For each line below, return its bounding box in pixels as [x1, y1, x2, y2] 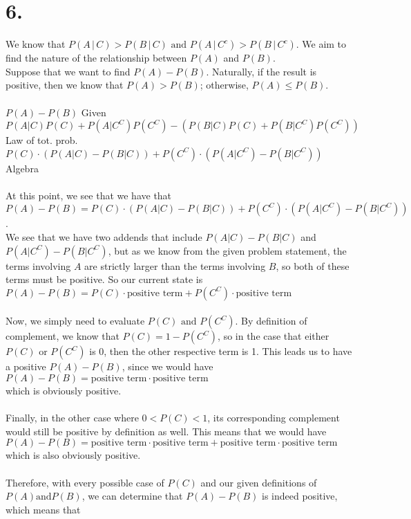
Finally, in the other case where [6, 410, 139, 425]
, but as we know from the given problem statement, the [108, 243, 347, 257]
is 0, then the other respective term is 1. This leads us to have [89, 344, 352, 358]
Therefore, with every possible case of [6, 475, 164, 489]
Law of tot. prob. [6, 133, 78, 147]
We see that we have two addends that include [6, 230, 202, 244]
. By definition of [235, 313, 307, 328]
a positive [6, 359, 46, 374]
